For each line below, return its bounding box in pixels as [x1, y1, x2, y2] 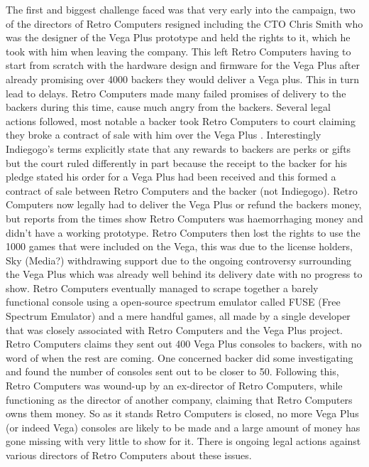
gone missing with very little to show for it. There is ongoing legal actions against [6, 434, 361, 449]
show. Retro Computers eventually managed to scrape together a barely [6, 280, 319, 295]
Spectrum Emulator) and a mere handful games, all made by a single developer [6, 308, 351, 323]
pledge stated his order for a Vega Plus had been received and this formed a [6, 169, 336, 184]
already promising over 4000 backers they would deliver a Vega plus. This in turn [6, 71, 359, 86]
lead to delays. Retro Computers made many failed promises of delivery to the [6, 85, 346, 100]
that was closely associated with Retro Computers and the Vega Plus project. [6, 322, 343, 337]
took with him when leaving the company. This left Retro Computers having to [6, 43, 351, 58]
